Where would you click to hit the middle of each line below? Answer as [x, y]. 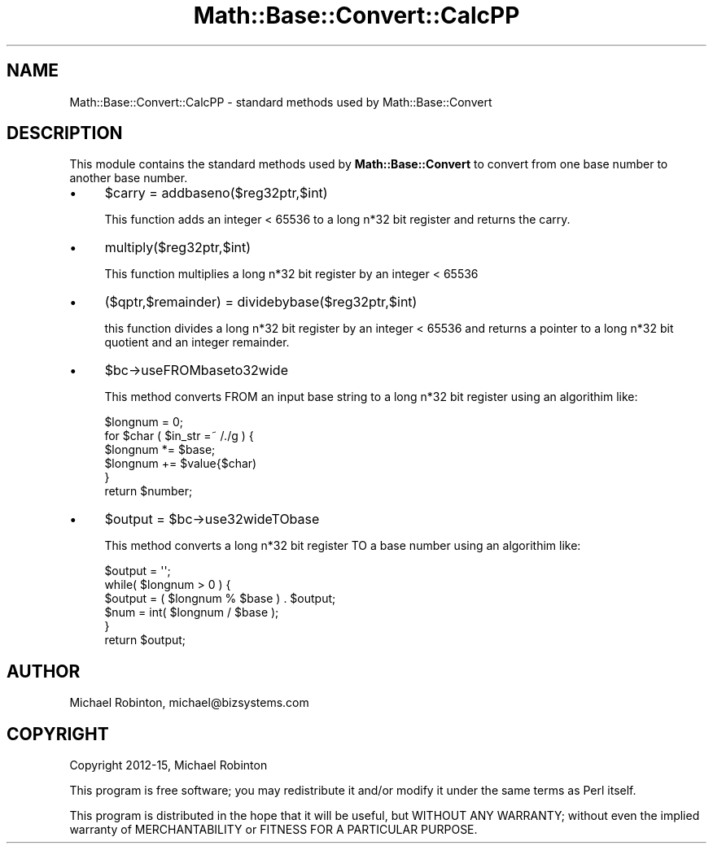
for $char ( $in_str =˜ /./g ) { [179, 436]
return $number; [149, 491]
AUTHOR [44, 671]
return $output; [145, 640]
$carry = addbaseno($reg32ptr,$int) [216, 193]
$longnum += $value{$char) [181, 464]
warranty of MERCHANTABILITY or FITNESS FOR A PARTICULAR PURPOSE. [273, 830]
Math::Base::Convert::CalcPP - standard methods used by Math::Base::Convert [281, 102]
